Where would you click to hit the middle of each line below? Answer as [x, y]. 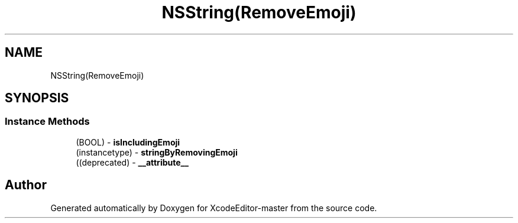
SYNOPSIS [37, 98]
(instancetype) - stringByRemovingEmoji [157, 152]
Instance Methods [47, 122]
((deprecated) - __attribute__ [132, 162]
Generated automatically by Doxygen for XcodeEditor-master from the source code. [214, 208]
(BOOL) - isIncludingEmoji [128, 142]
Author [26, 185]
